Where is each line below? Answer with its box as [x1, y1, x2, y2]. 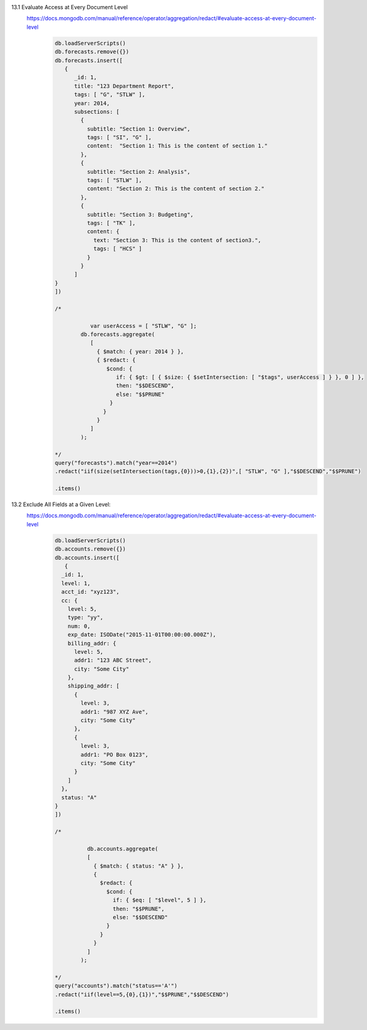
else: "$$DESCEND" [113, 914, 168, 921]
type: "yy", [67, 614, 104, 621]
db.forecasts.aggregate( [80, 331, 155, 338]
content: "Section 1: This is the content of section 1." [86, 143, 268, 149]
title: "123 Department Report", [74, 83, 174, 89]
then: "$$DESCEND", [116, 383, 174, 389]
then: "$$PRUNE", [113, 905, 165, 912]
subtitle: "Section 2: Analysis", [86, 168, 191, 175]
